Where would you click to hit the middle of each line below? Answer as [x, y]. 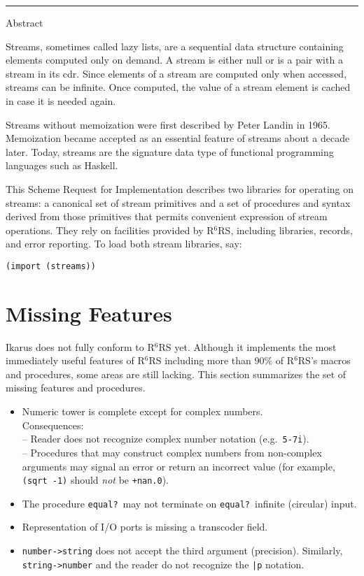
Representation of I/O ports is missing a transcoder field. [145, 527]
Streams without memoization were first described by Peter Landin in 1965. [168, 124]
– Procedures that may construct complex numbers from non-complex [172, 452]
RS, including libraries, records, [285, 230]
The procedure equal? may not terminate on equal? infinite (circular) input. [189, 503]
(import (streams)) [51, 266]
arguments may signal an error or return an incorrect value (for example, [178, 466]
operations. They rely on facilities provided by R [110, 230]
